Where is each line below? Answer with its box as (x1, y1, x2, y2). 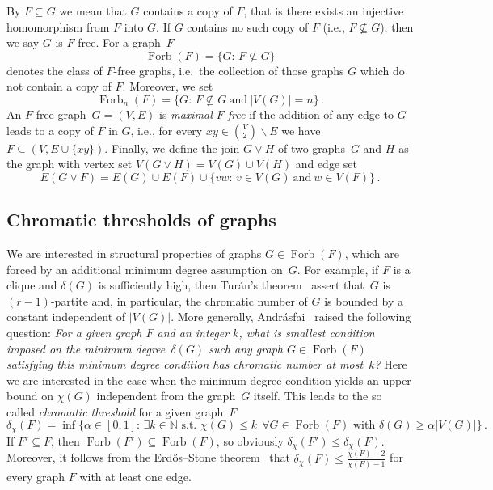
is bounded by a (324, 292, 403, 309)
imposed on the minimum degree (6, 340, 166, 357)
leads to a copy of (6, 121, 94, 138)
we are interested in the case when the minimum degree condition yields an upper (6, 371, 411, 388)
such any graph (209, 340, 283, 357)
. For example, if (297, 260, 379, 277)
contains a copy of (143, 2, 233, 19)
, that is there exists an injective (243, 2, 404, 19)
